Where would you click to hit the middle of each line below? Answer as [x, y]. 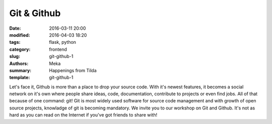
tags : [15, 42]
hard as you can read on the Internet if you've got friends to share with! [83, 115]
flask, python [63, 42]
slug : [15, 56]
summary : [20, 70]
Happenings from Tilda [73, 70]
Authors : [19, 64]
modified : [20, 35]
